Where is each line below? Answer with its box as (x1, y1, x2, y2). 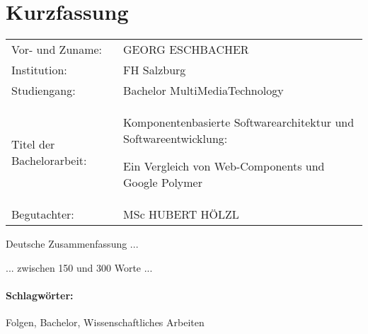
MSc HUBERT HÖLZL (123, 206, 239, 223)
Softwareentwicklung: (123, 130, 228, 147)
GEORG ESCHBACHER (123, 41, 249, 58)
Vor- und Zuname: (11, 41, 103, 58)
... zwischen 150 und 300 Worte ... (6, 260, 153, 275)
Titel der (11, 136, 55, 153)
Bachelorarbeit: (11, 152, 87, 169)
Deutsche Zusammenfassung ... (6, 236, 139, 251)
